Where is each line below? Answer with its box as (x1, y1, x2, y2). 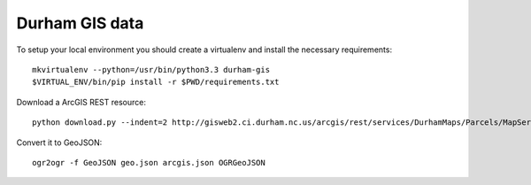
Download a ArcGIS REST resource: (16, 96, 146, 107)
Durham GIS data (16, 13, 144, 33)
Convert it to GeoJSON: (16, 137, 103, 148)
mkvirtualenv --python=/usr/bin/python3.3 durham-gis (32, 65, 270, 74)
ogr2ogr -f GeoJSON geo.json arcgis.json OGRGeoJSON (32, 158, 265, 167)
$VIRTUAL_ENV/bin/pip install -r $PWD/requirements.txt (32, 77, 280, 88)
